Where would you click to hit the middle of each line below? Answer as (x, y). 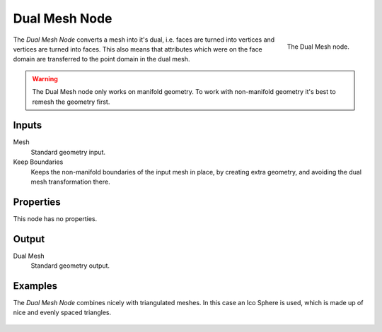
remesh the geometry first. (71, 102)
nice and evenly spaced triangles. (62, 313)
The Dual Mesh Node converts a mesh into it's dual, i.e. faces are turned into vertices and (144, 40)
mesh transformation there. (71, 182)
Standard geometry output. (70, 266)
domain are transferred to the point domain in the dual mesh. (102, 59)
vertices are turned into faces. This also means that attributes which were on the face (138, 49)
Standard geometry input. (68, 152)
